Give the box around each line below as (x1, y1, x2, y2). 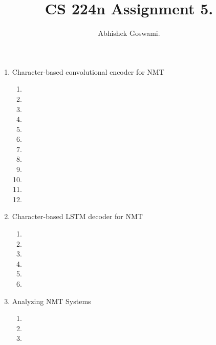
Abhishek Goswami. (98, 28, 160, 38)
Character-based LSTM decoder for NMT (12, 211, 143, 222)
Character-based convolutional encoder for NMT (12, 66, 164, 77)
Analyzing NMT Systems (12, 295, 91, 306)
